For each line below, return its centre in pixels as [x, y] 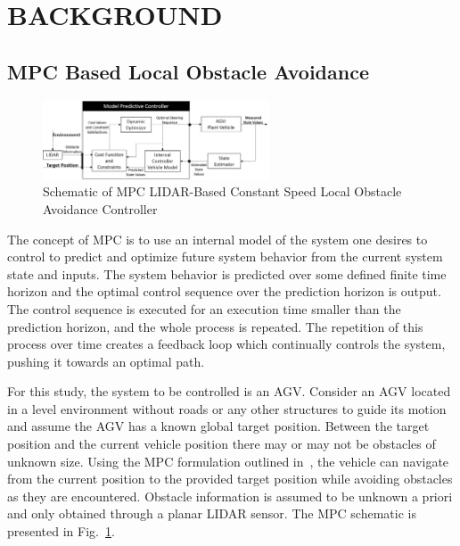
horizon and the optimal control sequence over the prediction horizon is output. [224, 291]
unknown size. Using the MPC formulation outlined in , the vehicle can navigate [228, 461]
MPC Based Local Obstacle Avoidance [188, 71]
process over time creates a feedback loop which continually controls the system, [226, 344]
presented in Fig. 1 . [61, 531]
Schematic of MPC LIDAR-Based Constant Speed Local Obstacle [222, 191]
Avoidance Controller [100, 208]
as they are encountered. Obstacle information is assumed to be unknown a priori [230, 496]
